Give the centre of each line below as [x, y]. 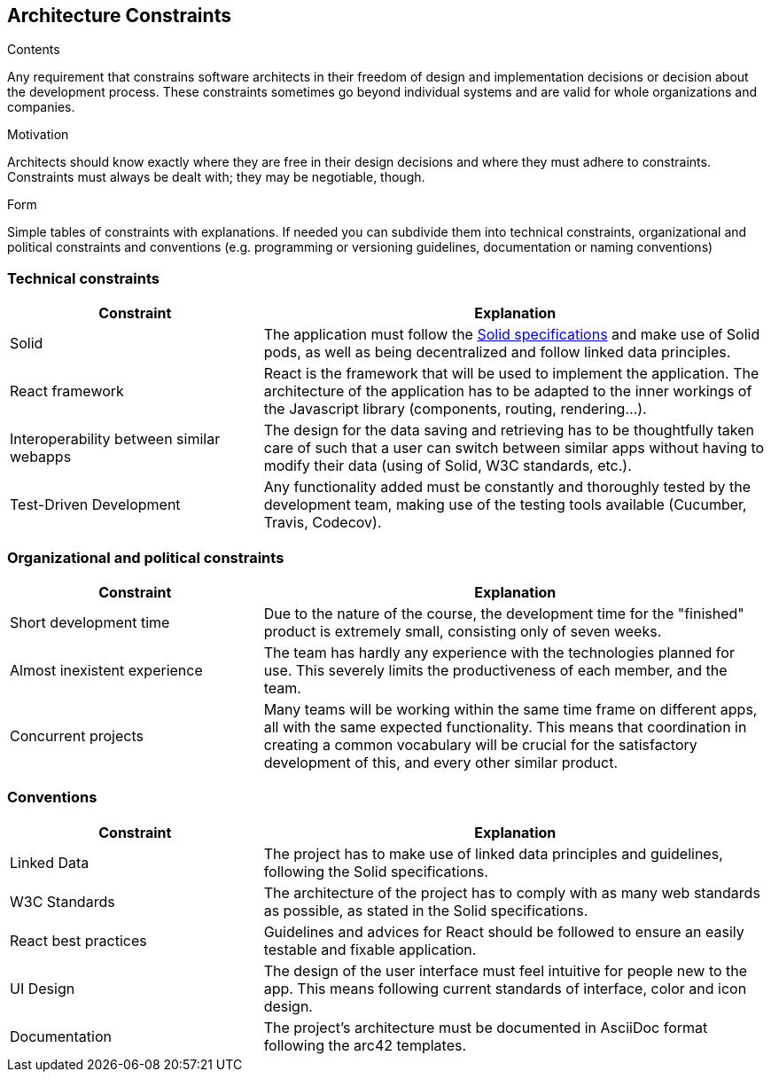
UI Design [43, 988]
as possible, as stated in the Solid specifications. [426, 910]
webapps [41, 457]
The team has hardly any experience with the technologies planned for [499, 652]
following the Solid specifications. [376, 871]
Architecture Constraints [119, 16]
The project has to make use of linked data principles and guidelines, [493, 853]
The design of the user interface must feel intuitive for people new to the [506, 970]
